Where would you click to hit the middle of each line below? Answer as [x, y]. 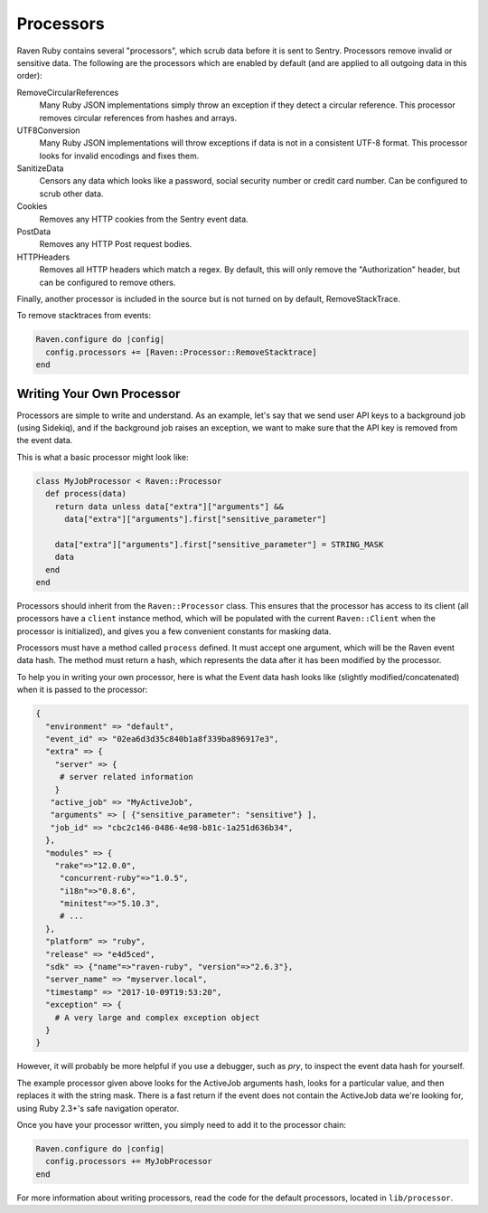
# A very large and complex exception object [157, 1017]
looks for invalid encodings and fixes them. [119, 156]
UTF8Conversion [48, 130]
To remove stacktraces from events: [84, 316]
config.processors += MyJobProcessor [129, 1161]
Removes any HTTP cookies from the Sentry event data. [144, 219]
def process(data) [86, 494]
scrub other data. [71, 194]
